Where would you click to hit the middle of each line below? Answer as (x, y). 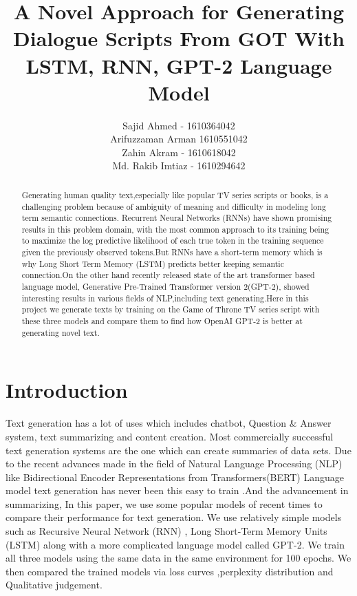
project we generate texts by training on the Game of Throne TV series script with (171, 309)
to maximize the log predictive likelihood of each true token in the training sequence (173, 241)
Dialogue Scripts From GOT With (179, 38)
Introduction (67, 390)
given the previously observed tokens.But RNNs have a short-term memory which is (172, 252)
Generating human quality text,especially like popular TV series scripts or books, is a (175, 194)
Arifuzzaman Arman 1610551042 (179, 139)
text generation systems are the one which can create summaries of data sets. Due (178, 450)
